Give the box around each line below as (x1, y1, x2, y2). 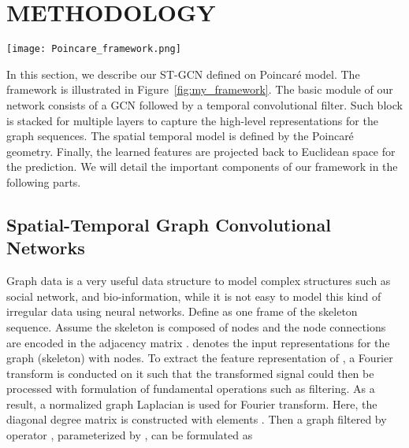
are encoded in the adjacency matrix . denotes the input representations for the (6, 334, 390, 350)
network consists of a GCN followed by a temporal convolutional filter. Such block (6, 96, 403, 113)
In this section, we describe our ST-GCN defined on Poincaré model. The (6, 65, 360, 82)
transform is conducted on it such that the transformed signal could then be (6, 365, 374, 381)
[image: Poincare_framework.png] (6, 43, 181, 55)
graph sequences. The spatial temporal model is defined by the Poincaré (6, 128, 354, 144)
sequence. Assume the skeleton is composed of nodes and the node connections (6, 318, 386, 335)
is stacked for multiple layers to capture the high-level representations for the (6, 112, 378, 128)
